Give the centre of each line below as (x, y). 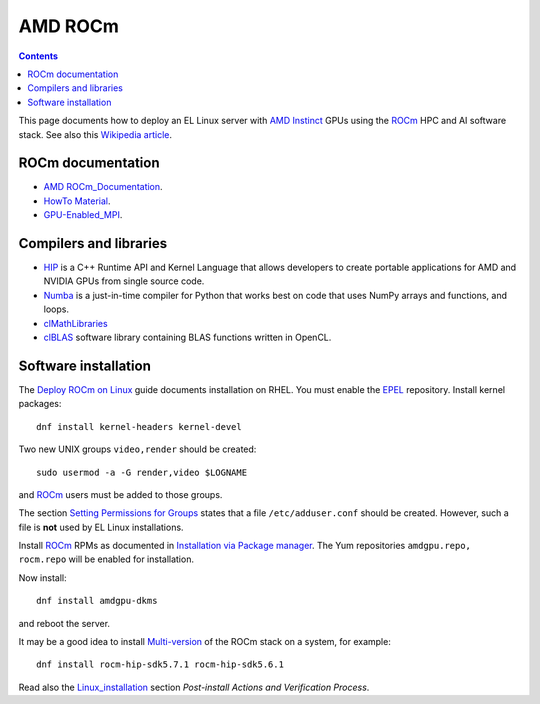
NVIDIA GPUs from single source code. (124, 281)
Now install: (42, 577)
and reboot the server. (64, 623)
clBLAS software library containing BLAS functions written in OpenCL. (187, 337)
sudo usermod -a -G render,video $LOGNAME (142, 472)
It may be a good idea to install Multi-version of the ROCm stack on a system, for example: (205, 642)
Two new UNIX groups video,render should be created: (137, 449)
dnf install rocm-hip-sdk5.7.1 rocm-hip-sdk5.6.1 (160, 664)
